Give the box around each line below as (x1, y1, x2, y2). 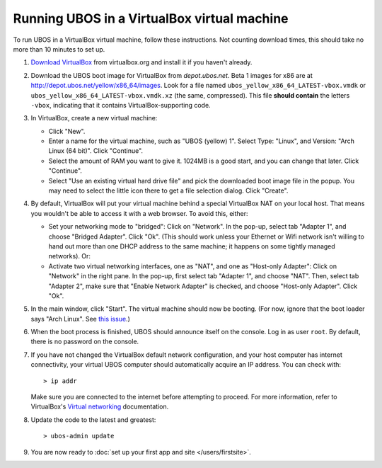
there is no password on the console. (30, 337, 139, 346)
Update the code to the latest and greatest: (30, 415, 156, 424)
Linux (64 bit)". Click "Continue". (48, 147, 144, 155)
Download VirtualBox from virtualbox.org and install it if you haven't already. (30, 58, 253, 67)
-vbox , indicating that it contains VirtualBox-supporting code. (30, 101, 212, 109)
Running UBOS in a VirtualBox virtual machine (13, 11, 289, 26)
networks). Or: (48, 252, 91, 261)
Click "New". (48, 127, 86, 135)
